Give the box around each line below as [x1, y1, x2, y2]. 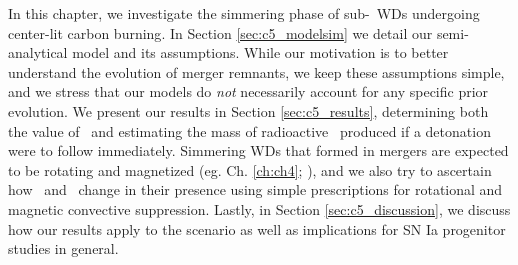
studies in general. [8, 238, 119, 259]
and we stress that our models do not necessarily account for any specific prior [8, 81, 489, 102]
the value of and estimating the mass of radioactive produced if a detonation [8, 120, 491, 141]
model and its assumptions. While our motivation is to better [72, 42, 449, 63]
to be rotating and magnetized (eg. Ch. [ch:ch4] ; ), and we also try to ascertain [8, 159, 492, 180]
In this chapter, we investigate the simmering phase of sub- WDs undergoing [8, 3, 480, 23]
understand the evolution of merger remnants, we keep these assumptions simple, [8, 61, 505, 82]
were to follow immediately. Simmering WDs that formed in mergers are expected [8, 140, 509, 161]
